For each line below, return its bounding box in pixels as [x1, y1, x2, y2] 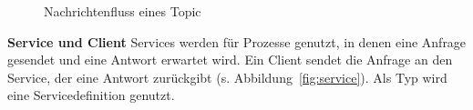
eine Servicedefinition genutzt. [7, 85, 175, 105]
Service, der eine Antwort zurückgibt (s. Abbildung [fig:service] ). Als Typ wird [7, 67, 447, 86]
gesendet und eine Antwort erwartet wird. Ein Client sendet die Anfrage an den [7, 50, 453, 69]
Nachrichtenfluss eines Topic [44, 2, 201, 20]
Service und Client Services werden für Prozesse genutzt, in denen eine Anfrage [7, 32, 467, 51]
